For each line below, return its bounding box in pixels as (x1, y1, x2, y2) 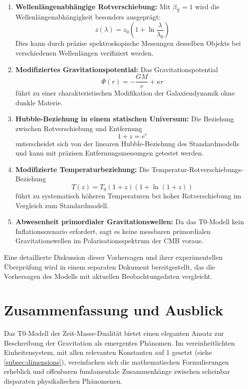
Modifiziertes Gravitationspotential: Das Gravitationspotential (15, 64, 218, 74)
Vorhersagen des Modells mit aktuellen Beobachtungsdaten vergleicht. (4, 271, 212, 281)
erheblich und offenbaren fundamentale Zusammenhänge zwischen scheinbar (4, 366, 230, 376)
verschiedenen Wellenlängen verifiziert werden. (15, 47, 154, 58)
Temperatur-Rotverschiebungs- (152, 164, 244, 174)
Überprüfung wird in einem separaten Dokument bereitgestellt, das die (4, 261, 215, 272)
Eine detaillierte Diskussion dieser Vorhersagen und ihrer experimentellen (4, 252, 223, 262)
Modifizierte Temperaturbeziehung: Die (15, 164, 150, 174)
